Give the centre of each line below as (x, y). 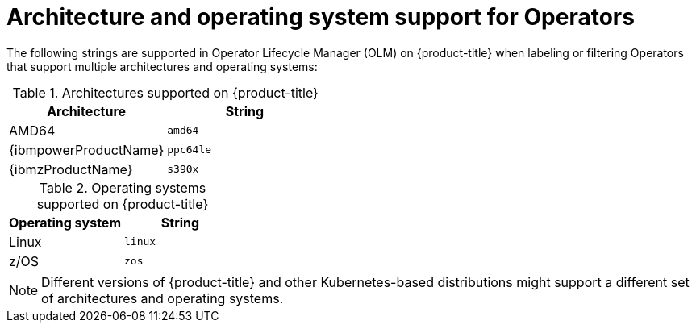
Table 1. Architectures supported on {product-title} (165, 92)
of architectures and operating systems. (163, 298)
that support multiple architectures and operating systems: (162, 66)
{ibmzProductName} (71, 169)
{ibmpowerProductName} (87, 150)
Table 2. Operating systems (123, 187)
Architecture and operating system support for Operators (321, 17)
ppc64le (190, 150)
